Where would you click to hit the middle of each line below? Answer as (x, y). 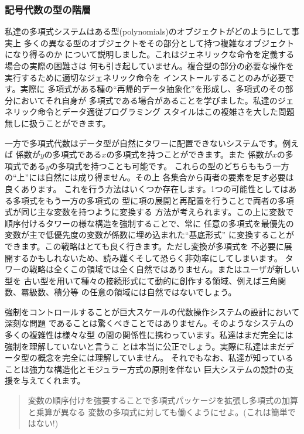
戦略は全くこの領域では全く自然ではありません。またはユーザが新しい (164, 269)
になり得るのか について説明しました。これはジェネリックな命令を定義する (150, 54)
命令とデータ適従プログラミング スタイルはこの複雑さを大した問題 (166, 112)
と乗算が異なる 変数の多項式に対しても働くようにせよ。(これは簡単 (158, 411)
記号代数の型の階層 (48, 9)
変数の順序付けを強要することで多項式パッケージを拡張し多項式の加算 (163, 400)
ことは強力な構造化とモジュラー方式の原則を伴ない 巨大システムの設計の (145, 369)
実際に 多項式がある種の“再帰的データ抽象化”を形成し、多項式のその (153, 89)
